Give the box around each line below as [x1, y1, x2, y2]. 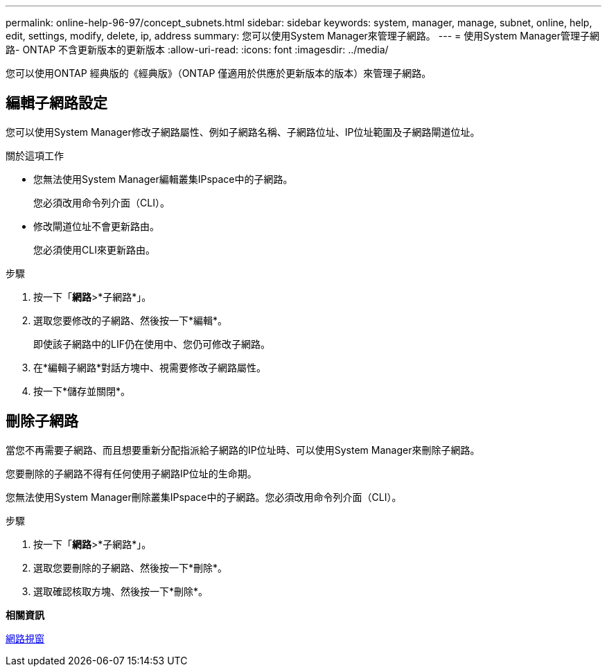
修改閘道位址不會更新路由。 [33, 220, 159, 232]
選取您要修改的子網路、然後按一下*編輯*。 [33, 314, 228, 326]
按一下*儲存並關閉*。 [33, 384, 131, 397]
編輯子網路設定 [6, 94, 107, 112]
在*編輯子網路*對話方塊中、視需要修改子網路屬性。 [33, 361, 267, 373]
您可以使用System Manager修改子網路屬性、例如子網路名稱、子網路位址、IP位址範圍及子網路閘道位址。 [6, 125, 480, 138]
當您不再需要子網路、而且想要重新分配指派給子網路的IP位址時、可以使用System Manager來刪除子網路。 [6, 443, 480, 456]
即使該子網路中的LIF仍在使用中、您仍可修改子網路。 [33, 337, 270, 350]
